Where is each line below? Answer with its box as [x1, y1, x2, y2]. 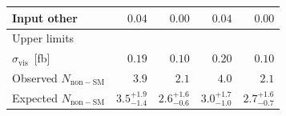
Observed [12, 70, 58, 86]
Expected [12, 89, 58, 106]
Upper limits [12, 30, 75, 46]
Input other [12, 9, 78, 26]
